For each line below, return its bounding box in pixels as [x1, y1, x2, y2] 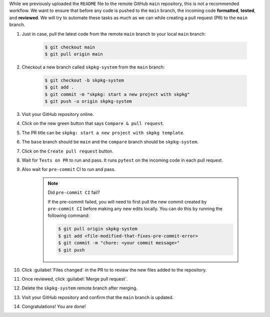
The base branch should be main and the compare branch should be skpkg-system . [21, 139, 198, 145]
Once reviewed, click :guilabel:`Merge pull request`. [21, 275, 128, 282]
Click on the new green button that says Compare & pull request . [21, 120, 164, 126]
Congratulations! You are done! [21, 303, 86, 309]
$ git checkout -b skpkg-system [44, 77, 124, 83]
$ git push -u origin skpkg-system [44, 98, 132, 104]
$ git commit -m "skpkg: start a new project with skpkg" [44, 91, 190, 97]
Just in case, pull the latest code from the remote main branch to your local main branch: [21, 30, 206, 37]
